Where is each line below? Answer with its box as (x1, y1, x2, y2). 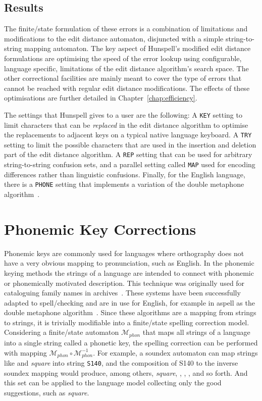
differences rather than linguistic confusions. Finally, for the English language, (4, 169, 245, 179)
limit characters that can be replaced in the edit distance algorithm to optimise (4, 119, 248, 130)
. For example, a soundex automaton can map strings (93, 347, 258, 358)
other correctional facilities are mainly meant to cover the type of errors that (4, 73, 242, 83)
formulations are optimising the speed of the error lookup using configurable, (4, 53, 242, 63)
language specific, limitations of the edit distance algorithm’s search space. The (4, 63, 249, 73)
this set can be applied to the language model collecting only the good (4, 377, 222, 388)
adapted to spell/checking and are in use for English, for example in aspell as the (4, 297, 255, 308)
